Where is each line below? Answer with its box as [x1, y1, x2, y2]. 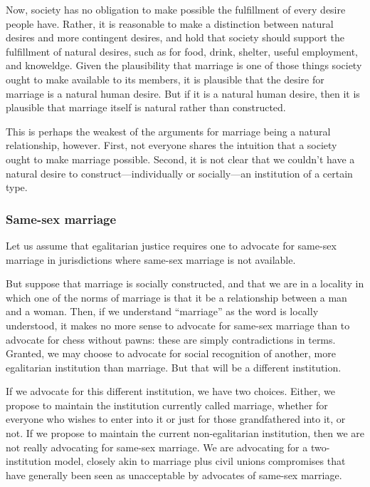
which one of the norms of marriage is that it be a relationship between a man [6, 289, 347, 304]
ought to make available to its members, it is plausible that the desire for [6, 71, 324, 86]
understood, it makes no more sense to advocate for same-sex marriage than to [6, 317, 350, 332]
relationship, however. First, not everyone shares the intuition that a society [6, 138, 337, 153]
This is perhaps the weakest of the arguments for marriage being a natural [6, 123, 331, 138]
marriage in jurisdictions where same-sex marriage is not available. [6, 252, 296, 267]
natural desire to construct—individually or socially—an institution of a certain [6, 165, 353, 180]
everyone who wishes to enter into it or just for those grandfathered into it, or [6, 411, 346, 426]
